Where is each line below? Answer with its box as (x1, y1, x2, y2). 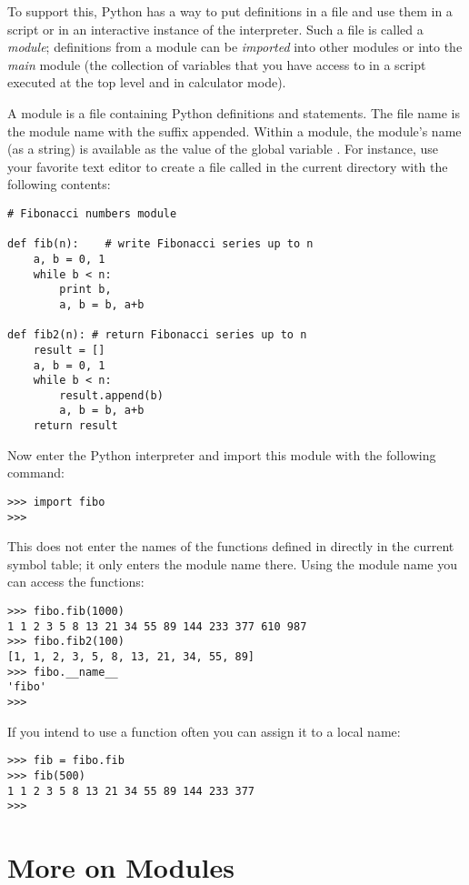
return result (33, 419, 118, 433)
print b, (59, 283, 112, 297)
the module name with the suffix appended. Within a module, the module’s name (7, 121, 462, 140)
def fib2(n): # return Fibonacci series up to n (7, 328, 307, 342)
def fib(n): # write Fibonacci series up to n (7, 237, 314, 251)
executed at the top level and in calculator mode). (7, 73, 286, 92)
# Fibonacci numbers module (7, 206, 177, 220)
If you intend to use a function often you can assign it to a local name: (7, 721, 401, 740)
